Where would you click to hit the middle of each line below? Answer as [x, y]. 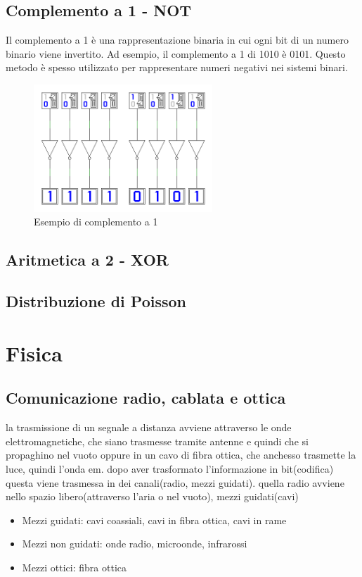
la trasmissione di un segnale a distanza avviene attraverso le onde [149, 427]
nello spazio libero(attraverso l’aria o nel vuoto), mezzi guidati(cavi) [152, 496]
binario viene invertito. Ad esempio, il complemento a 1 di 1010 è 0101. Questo [176, 53]
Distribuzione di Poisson [96, 301]
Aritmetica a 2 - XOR [87, 260]
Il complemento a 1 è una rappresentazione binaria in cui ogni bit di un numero [177, 40]
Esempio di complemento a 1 [96, 222]
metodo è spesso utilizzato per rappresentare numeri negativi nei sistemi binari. [177, 67]
